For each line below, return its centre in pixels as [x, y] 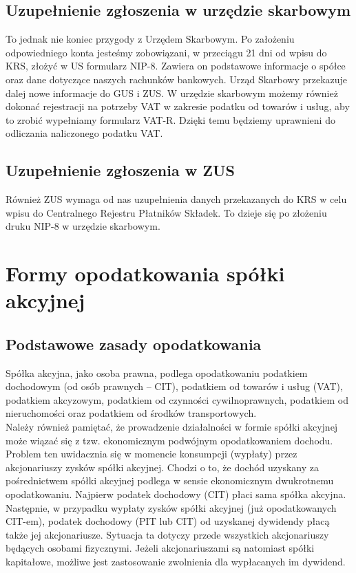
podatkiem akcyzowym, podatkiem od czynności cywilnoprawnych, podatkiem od [177, 399]
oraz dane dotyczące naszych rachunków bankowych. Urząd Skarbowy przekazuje [177, 79]
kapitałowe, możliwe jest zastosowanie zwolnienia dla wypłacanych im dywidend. [176, 562]
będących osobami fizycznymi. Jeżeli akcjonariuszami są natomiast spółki [160, 548]
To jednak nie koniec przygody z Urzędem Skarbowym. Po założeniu [150, 39]
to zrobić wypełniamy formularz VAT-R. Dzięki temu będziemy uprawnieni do [170, 119]
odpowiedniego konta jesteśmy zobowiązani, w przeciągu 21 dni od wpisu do [166, 52]
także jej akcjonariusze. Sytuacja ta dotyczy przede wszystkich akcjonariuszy [167, 534]
